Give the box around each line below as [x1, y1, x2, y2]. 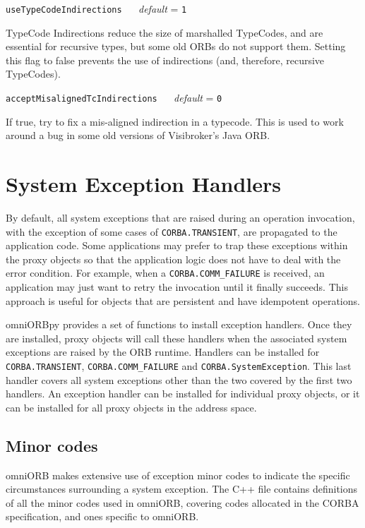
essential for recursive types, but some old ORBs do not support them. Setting [6, 39, 346, 54]
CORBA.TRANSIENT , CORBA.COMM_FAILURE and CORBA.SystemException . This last [6, 359, 352, 373]
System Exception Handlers [6, 169, 282, 198]
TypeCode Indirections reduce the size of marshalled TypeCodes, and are [6, 25, 323, 40]
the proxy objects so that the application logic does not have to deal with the [6, 251, 341, 266]
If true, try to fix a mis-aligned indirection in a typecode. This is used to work [6, 114, 344, 128]
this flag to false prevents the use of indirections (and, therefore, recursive [6, 52, 325, 67]
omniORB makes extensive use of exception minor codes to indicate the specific [6, 467, 350, 482]
